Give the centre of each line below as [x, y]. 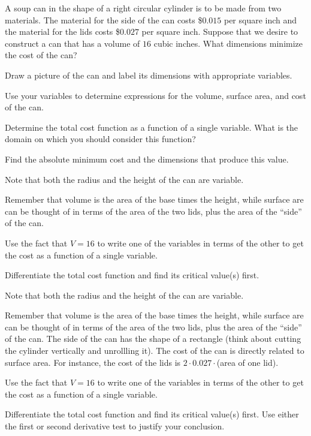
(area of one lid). [247, 362]
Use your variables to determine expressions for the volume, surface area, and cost [155, 95]
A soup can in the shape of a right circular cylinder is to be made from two [143, 8]
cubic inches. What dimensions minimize [228, 43]
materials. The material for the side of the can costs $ [104, 19]
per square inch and [260, 19]
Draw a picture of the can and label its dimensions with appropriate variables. [149, 75]
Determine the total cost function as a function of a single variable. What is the [152, 127]
